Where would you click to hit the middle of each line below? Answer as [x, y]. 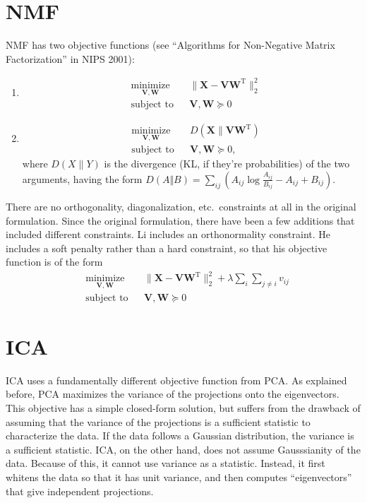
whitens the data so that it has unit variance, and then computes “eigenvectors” [179, 477]
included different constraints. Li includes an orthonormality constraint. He [168, 234]
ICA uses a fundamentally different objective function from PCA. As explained [176, 380]
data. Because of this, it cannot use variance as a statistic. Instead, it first [166, 463]
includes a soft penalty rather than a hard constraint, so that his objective [167, 248]
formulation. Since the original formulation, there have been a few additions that [180, 220]
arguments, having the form [82, 178]
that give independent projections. [80, 491]
